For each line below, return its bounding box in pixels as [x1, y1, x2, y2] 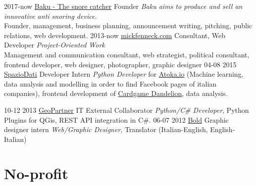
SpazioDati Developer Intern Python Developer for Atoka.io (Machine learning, [4, 69, 244, 79]
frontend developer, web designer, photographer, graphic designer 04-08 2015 [4, 59, 237, 69]
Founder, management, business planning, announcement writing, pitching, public [4, 20, 253, 31]
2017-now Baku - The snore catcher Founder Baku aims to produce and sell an [4, 1, 243, 11]
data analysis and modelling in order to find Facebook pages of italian [4, 78, 217, 89]
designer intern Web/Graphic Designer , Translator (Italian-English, [4, 124, 208, 135]
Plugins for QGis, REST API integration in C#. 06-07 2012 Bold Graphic [4, 114, 229, 125]
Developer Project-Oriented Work [4, 40, 105, 50]
